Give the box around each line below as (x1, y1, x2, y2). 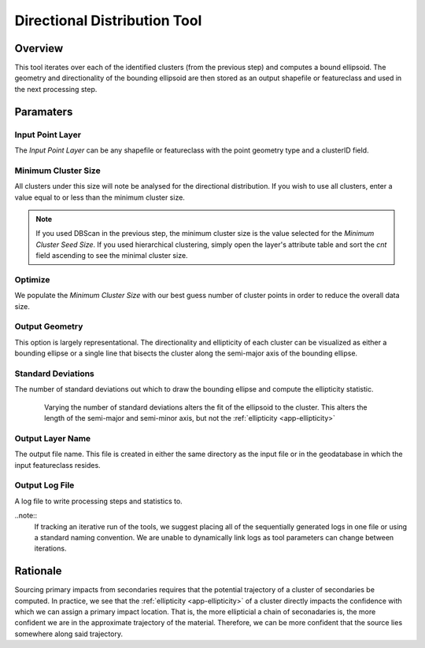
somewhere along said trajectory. (14, 629, 124, 639)
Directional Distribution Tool (14, 12, 202, 29)
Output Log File (14, 480, 75, 491)
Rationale (14, 565, 62, 578)
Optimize (14, 274, 50, 285)
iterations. (34, 543, 67, 554)
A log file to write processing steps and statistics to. (14, 496, 183, 506)
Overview (14, 42, 64, 55)
